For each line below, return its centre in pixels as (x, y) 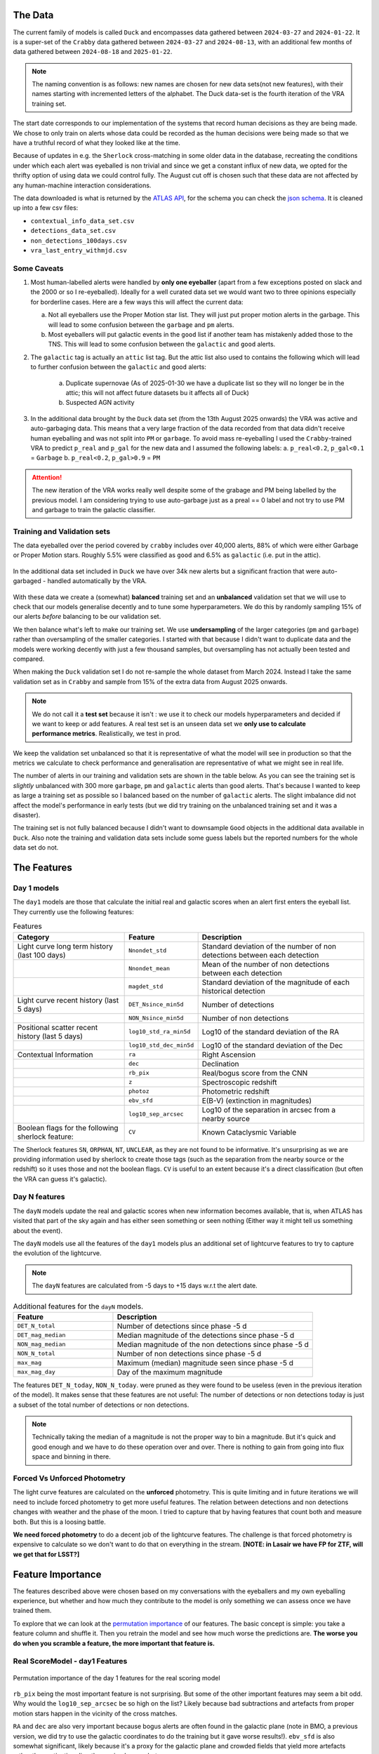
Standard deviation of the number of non (269, 946)
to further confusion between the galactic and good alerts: (119, 367)
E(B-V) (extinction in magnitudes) (257, 1100)
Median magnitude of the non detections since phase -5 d (213, 1344)
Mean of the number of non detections (266, 964)
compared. (29, 659)
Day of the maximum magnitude (169, 1372)
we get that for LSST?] (46, 1554)
